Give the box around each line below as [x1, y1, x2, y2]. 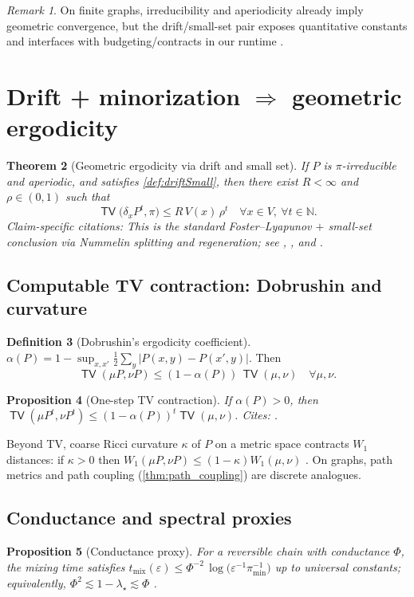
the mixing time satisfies [6, 558, 125, 575]
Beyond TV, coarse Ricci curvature [6, 435, 178, 452]
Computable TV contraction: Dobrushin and [6, 272, 382, 297]
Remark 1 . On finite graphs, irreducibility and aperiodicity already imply [6, 2, 364, 18]
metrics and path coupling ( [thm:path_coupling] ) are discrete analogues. [6, 466, 361, 483]
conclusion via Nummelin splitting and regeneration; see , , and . [6, 233, 323, 249]
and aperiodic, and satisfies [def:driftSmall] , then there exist [6, 172, 298, 189]
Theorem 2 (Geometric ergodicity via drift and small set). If [6, 157, 309, 174]
